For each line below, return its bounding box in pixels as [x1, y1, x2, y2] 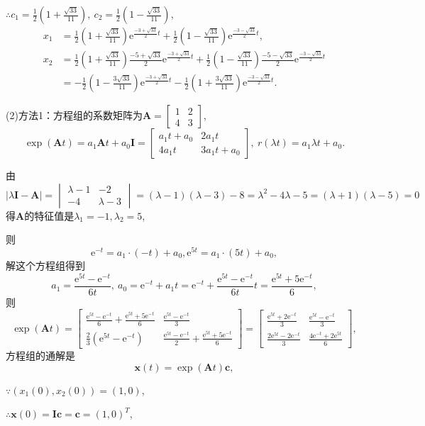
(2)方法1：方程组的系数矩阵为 [6, 108, 143, 123]
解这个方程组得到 [6, 257, 85, 272]
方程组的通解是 [6, 347, 75, 362]
